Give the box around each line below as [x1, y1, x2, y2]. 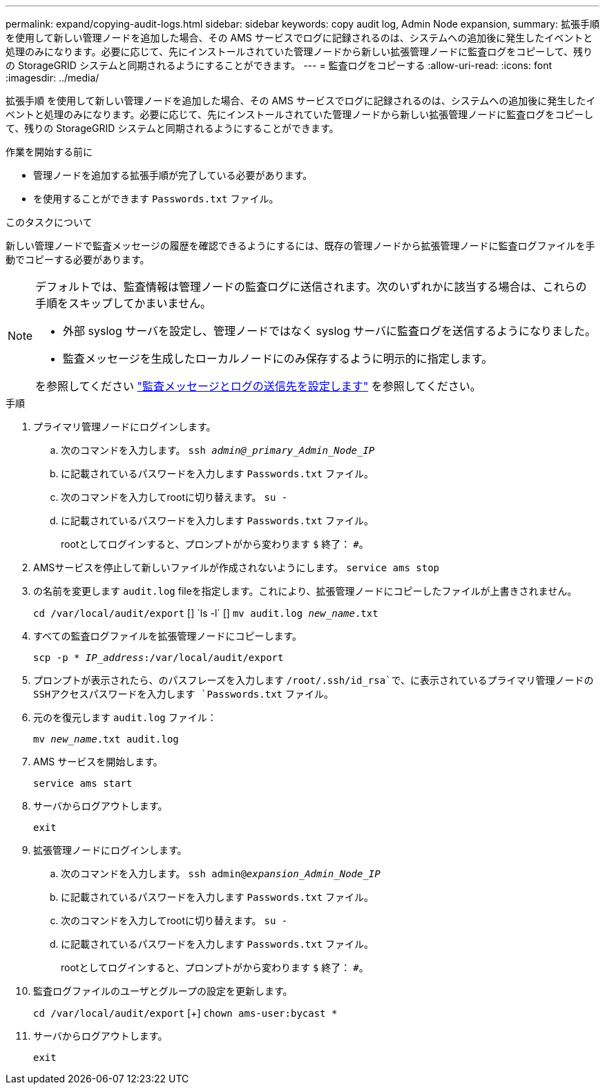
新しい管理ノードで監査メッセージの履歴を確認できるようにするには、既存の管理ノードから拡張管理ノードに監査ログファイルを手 [6, 240, 595, 251]
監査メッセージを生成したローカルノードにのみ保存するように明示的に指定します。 [63, 352, 493, 365]
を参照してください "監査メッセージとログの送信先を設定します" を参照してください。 [35, 379, 481, 393]
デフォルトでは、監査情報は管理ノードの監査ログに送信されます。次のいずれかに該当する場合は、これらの [35, 280, 587, 294]
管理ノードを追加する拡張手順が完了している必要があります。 [33, 169, 313, 181]
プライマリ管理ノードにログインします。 [33, 421, 216, 432]
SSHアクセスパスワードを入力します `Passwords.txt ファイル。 [33, 688, 334, 700]
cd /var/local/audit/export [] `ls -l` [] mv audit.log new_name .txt [33, 607, 378, 619]
